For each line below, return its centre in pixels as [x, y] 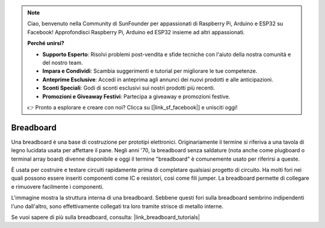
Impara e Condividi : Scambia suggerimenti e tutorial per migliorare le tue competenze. [150, 71]
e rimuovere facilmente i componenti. [57, 186]
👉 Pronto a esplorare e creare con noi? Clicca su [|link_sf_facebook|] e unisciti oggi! [132, 107]
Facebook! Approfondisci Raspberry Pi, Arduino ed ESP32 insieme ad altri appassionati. [136, 32]
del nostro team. [63, 63]
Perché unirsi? [46, 43]
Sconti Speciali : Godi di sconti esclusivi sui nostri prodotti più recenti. [129, 88]
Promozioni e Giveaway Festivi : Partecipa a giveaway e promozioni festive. [136, 96]
